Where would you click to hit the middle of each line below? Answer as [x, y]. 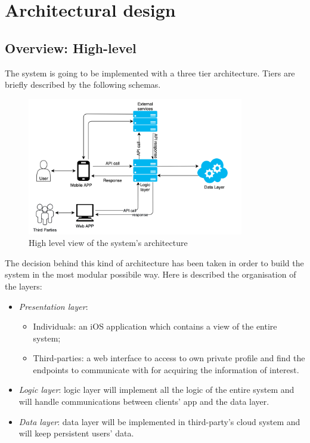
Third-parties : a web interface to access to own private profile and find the [169, 358]
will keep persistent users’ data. [76, 433]
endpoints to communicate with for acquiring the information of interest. [166, 369]
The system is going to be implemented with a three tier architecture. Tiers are [150, 73]
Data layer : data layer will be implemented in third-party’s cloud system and [159, 421]
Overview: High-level [71, 47]
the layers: [24, 286]
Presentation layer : [53, 306]
